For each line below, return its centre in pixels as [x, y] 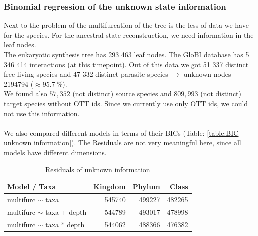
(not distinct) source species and [122, 94]
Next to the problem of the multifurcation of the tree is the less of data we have [126, 25]
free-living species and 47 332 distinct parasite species [86, 74]
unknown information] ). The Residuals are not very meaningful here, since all [123, 143]
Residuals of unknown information [98, 169]
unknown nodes [207, 74]
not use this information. [42, 113]
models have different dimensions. [55, 152]
